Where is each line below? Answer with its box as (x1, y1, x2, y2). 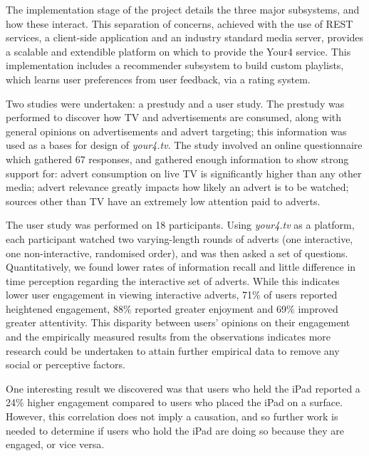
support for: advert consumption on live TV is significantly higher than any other (6, 165, 362, 180)
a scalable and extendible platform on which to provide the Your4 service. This (6, 43, 351, 58)
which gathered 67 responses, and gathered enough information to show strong (6, 151, 349, 166)
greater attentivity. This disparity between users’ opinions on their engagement (6, 315, 350, 330)
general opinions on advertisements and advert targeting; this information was (6, 123, 347, 138)
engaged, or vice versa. (6, 437, 105, 452)
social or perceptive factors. (6, 357, 125, 372)
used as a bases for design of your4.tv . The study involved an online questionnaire (6, 138, 363, 152)
